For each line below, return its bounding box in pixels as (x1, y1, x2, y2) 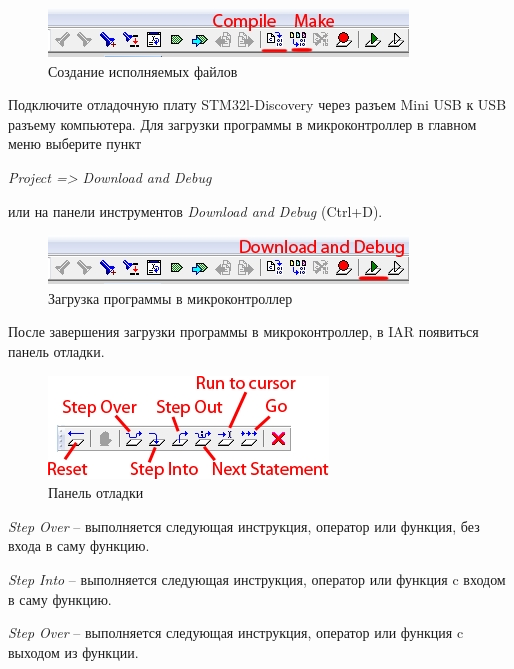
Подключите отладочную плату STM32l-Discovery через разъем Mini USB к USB (8, 94, 507, 115)
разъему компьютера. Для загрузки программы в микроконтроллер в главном (8, 113, 477, 134)
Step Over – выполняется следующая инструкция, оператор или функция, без (8, 515, 480, 536)
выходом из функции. (8, 641, 139, 662)
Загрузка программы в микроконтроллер (48, 287, 293, 308)
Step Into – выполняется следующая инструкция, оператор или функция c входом (8, 568, 506, 589)
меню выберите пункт (8, 133, 142, 154)
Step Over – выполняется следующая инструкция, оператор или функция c (8, 622, 464, 643)
